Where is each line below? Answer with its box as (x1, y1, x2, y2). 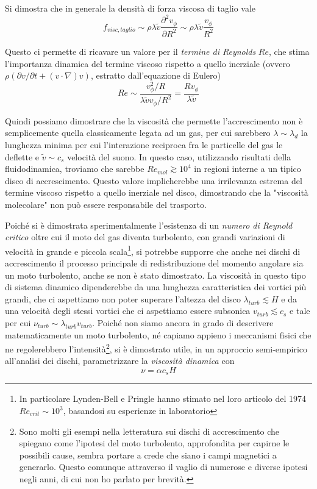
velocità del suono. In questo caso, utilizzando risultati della (67, 150, 291, 163)
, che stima (269, 45, 310, 57)
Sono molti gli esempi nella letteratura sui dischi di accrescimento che (19, 424, 280, 437)
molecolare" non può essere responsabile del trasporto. (5, 198, 207, 210)
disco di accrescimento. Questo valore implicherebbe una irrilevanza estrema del (5, 174, 302, 187)
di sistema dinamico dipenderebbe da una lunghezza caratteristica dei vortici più (5, 280, 307, 293)
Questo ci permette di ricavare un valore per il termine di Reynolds (5, 45, 256, 57)
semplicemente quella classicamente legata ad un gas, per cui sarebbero (5, 126, 271, 139)
